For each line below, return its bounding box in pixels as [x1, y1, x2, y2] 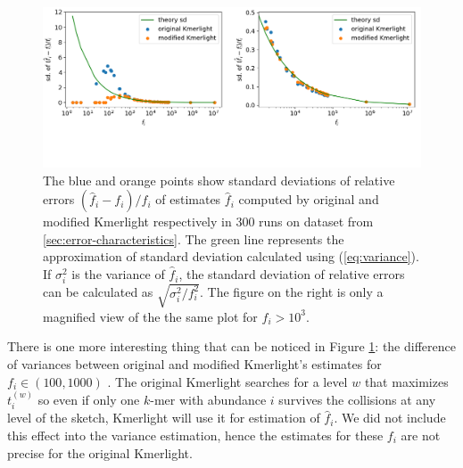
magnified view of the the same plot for [43, 307, 258, 325]
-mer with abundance [150, 390, 267, 408]
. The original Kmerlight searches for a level [107, 372, 348, 390]
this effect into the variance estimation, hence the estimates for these [7, 425, 384, 444]
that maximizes [364, 372, 449, 390]
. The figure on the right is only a [200, 283, 384, 301]
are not [401, 425, 441, 444]
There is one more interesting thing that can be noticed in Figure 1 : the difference [7, 337, 456, 356]
